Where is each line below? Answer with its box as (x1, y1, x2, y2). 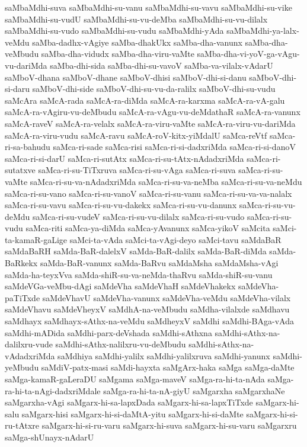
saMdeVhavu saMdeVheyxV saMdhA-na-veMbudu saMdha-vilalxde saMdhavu (5, 303, 290, 315)
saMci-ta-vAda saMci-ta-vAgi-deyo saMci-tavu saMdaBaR (69, 233, 282, 245)
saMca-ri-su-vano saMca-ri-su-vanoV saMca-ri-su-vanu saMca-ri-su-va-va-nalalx (5, 187, 292, 199)
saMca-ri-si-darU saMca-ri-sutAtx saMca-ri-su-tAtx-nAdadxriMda (5, 152, 244, 164)
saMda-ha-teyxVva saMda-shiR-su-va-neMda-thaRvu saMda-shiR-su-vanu (5, 268, 273, 280)
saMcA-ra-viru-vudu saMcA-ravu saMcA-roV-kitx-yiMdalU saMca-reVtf (5, 129, 267, 141)
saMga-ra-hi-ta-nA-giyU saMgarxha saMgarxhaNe (103, 384, 285, 397)
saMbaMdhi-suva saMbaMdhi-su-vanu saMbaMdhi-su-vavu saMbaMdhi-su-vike (5, 1, 292, 13)
